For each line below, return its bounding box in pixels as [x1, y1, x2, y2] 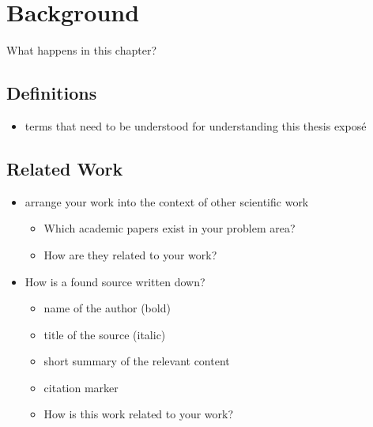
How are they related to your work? [43, 246, 217, 263]
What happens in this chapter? [6, 42, 156, 59]
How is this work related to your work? [43, 406, 234, 422]
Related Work [6, 156, 123, 180]
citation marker [43, 379, 119, 395]
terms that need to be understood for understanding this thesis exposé [24, 117, 367, 134]
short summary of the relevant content [43, 353, 230, 369]
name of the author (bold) [43, 300, 171, 316]
